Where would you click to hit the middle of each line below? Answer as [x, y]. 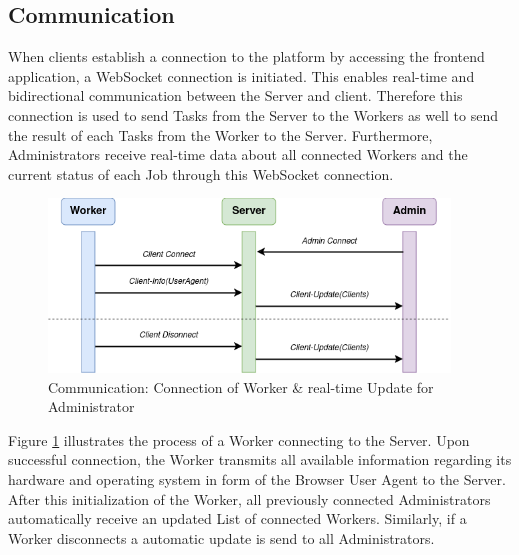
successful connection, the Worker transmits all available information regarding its [260, 459]
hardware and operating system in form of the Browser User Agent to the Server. [257, 478]
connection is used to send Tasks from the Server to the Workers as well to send [253, 114]
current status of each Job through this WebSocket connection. [201, 173]
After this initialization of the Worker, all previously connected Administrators [249, 498]
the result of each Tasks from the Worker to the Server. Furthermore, [220, 134]
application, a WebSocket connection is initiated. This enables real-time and [241, 75]
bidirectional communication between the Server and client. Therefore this [235, 95]
